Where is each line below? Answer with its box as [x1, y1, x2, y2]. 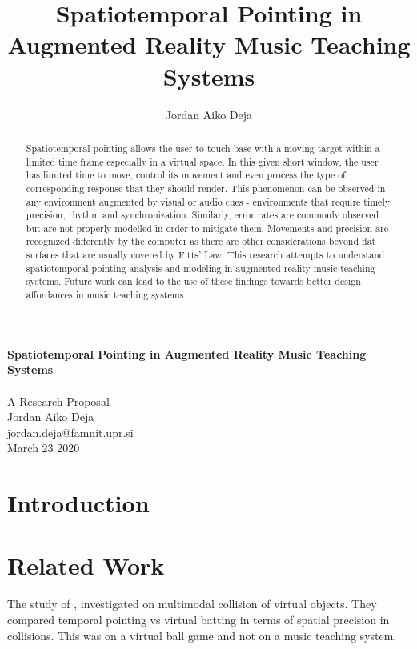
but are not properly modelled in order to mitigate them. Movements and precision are [26, 221, 389, 234]
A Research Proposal [7, 392, 110, 409]
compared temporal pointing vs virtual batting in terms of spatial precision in [7, 611, 390, 628]
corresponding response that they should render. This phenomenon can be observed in [26, 181, 386, 194]
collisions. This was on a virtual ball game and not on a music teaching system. [7, 627, 397, 643]
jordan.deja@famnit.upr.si [7, 423, 134, 440]
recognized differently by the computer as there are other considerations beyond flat [26, 234, 376, 248]
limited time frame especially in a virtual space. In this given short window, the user [26, 154, 379, 168]
